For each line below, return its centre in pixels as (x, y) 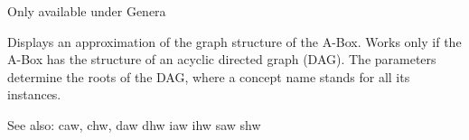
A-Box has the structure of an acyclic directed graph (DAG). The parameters (222, 59)
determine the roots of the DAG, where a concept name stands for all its (209, 76)
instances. (34, 94)
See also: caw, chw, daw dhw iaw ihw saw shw (134, 124)
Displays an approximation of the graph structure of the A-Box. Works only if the (234, 41)
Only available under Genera (87, 11)
